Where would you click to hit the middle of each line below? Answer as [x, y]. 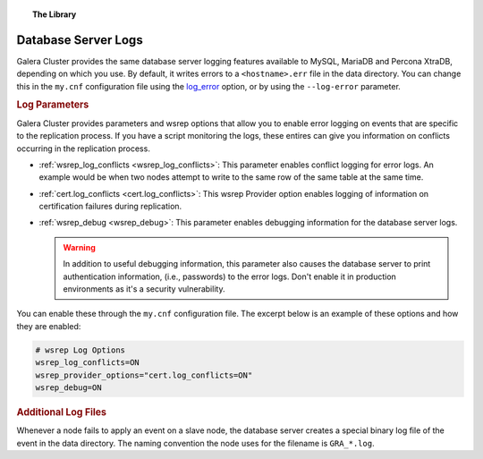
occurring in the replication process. [84, 149]
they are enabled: [49, 326]
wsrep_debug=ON [68, 387]
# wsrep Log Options [80, 350]
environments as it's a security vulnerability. [144, 289]
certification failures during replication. [110, 207]
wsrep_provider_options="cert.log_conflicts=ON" [144, 375]
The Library [55, 14]
